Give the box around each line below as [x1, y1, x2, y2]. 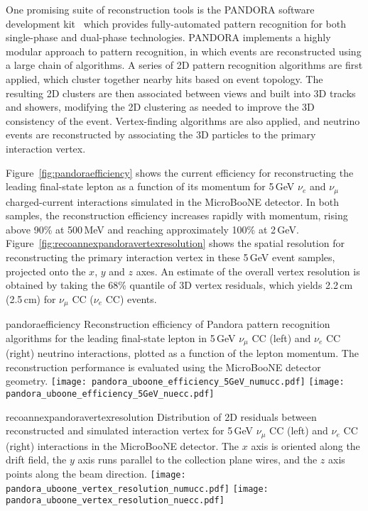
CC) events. [105, 291, 157, 306]
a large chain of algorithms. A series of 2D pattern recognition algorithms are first [6, 57, 363, 72]
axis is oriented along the [251, 438, 360, 453]
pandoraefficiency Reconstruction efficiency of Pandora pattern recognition [6, 317, 330, 331]
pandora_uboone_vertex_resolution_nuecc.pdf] [6, 495, 224, 506]
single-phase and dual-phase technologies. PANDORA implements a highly [6, 30, 331, 45]
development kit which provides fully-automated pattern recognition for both [6, 16, 347, 31]
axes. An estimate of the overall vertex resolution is [136, 263, 360, 278]
